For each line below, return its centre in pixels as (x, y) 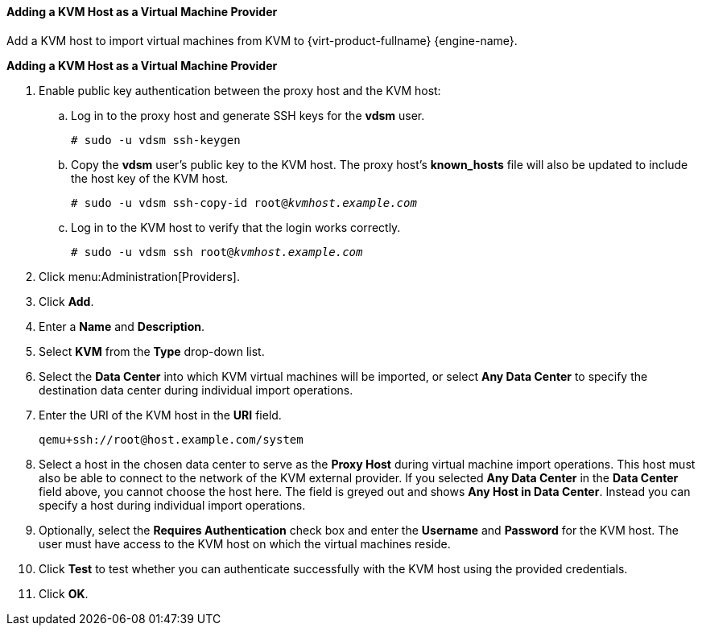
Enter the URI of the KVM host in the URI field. (160, 415)
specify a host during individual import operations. (172, 505)
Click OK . (64, 593)
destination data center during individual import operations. (196, 390)
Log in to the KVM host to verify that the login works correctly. (236, 227)
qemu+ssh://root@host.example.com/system (171, 439)
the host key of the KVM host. (150, 178)
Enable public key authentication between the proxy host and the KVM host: (240, 90)
